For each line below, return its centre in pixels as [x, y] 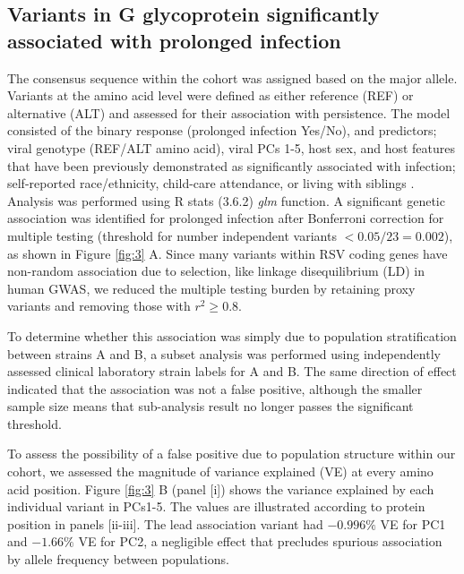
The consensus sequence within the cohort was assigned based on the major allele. [232, 77]
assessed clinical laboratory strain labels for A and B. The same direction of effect [232, 371]
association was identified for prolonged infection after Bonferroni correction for [226, 218]
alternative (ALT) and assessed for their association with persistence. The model [229, 112]
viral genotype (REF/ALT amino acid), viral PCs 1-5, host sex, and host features [232, 147]
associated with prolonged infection [174, 40]
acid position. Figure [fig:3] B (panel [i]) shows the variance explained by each [221, 488]
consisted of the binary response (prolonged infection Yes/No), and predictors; [222, 130]
